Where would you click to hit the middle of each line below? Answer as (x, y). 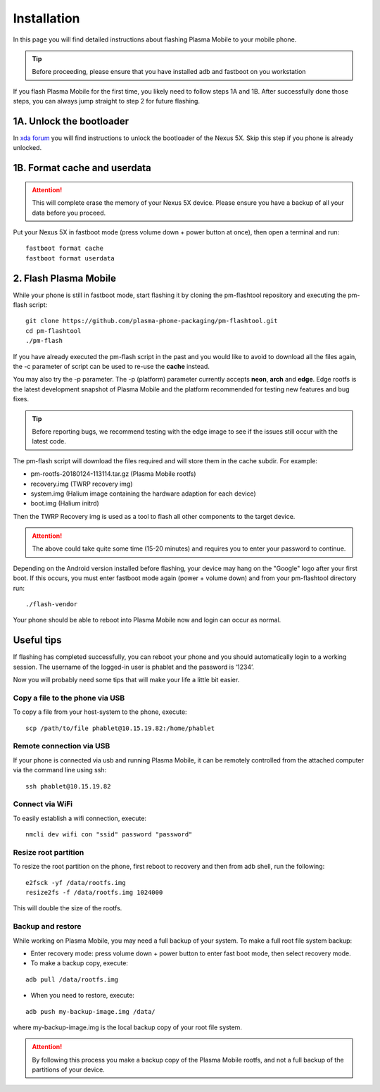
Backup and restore (47, 927)
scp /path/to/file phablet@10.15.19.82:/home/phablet (120, 728)
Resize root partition (49, 852)
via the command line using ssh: (60, 770)
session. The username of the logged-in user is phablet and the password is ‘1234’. (134, 667)
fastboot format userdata (70, 258)
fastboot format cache (65, 249)
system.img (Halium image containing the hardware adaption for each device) (143, 494)
